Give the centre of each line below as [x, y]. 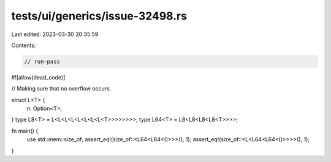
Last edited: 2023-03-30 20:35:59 [55, 34]
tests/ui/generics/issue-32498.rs [99, 16]
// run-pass [42, 61]
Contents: [24, 45]
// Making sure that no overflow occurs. [61, 89]
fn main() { [25, 131]
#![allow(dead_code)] [38, 77]
